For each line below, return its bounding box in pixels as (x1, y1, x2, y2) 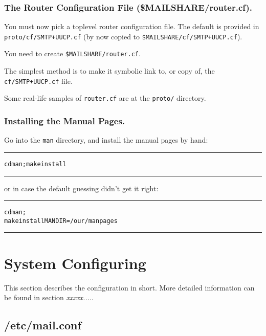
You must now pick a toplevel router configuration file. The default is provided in (4, 21, 259, 32)
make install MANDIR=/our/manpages (4, 217, 118, 225)
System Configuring (4, 252, 146, 273)
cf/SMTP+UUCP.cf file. (4, 75, 73, 86)
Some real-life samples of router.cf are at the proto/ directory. (4, 93, 206, 103)
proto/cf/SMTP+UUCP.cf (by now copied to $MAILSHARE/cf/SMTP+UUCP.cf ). (4, 31, 242, 41)
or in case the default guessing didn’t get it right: (4, 183, 159, 193)
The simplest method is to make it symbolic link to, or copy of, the (4, 65, 215, 76)
